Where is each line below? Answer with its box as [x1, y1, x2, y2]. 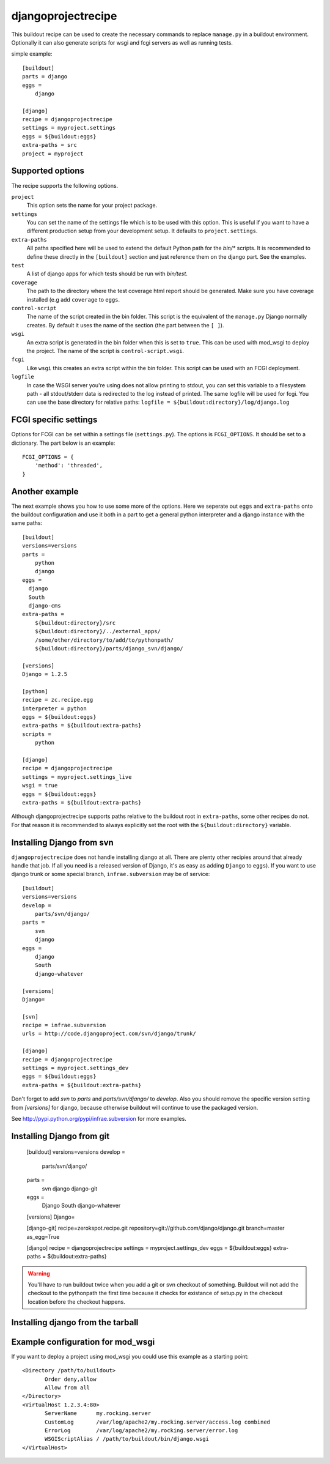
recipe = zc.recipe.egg [22, 696, 94, 704]
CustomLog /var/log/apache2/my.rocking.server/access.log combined [45, 1418, 271, 1425]
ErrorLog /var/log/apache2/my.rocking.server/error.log [45, 1427, 238, 1434]
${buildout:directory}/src [34, 619, 116, 626]
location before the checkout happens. [28, 1298, 125, 1306]
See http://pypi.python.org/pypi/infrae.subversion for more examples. [11, 1115, 186, 1122]
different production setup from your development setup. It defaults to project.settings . [26, 227, 258, 235]
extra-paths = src [22, 141, 78, 149]
